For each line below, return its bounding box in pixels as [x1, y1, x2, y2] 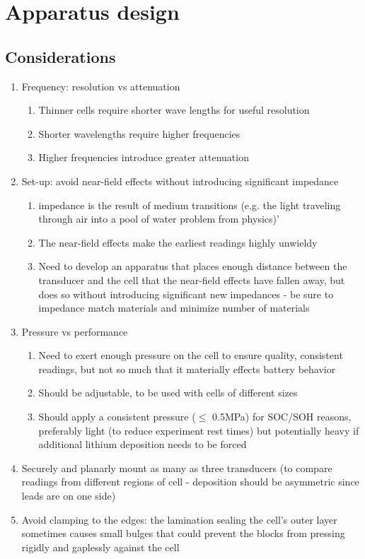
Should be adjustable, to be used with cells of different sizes [38, 385, 298, 400]
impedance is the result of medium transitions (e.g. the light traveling [38, 197, 341, 212]
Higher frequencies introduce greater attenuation [38, 150, 249, 165]
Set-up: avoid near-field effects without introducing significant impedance [21, 173, 339, 188]
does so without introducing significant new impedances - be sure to [38, 286, 334, 301]
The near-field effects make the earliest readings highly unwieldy [38, 235, 318, 249]
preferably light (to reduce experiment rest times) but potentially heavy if [38, 423, 359, 437]
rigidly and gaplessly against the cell [21, 539, 180, 554]
